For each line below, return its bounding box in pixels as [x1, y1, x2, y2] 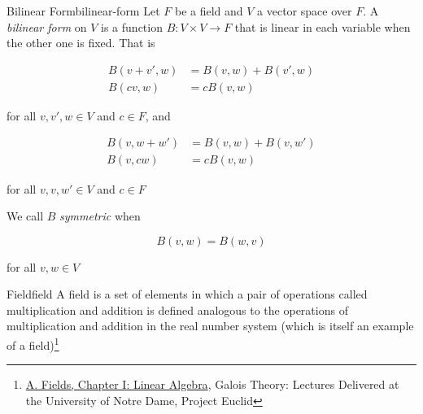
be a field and [174, 2, 243, 19]
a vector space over [257, 2, 352, 19]
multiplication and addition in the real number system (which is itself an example [7, 317, 414, 334]
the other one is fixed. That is [7, 34, 155, 51]
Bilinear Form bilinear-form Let [7, 2, 160, 19]
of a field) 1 [7, 334, 59, 353]
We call [7, 207, 44, 224]
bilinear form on [7, 18, 87, 35]
